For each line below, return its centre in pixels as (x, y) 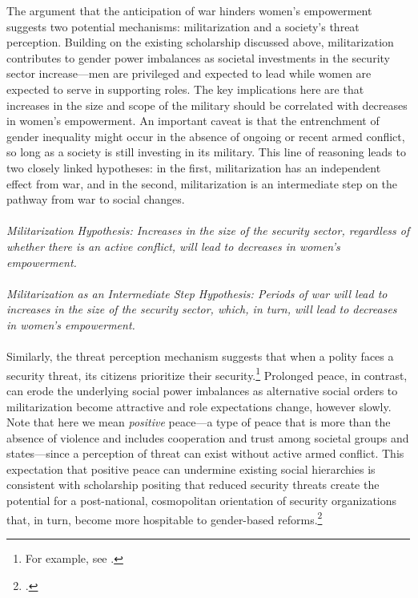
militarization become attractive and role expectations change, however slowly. (199, 406)
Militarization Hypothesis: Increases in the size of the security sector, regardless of (208, 230)
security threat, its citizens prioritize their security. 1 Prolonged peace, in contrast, (207, 374)
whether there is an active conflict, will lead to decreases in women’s (173, 246)
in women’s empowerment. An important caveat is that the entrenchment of (193, 121)
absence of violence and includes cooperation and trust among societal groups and (208, 437)
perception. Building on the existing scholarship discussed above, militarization (200, 42)
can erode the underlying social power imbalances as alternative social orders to (202, 390)
